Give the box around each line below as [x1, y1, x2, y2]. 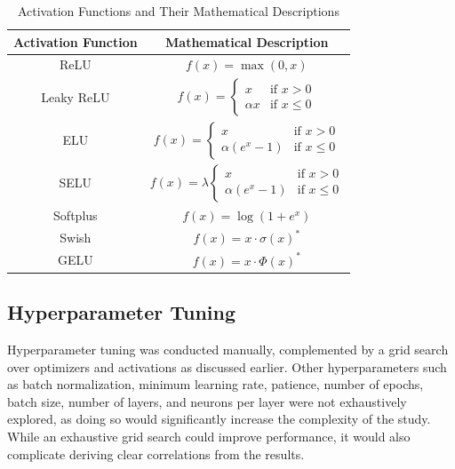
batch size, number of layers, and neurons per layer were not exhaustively [7, 392, 407, 410]
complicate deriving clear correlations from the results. [7, 444, 305, 463]
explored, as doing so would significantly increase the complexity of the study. [7, 409, 431, 428]
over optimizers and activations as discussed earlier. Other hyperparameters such [7, 357, 447, 376]
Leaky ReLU [41, 87, 110, 106]
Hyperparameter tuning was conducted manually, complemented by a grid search [7, 340, 449, 359]
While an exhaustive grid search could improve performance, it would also [7, 426, 411, 445]
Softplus [53, 206, 98, 225]
